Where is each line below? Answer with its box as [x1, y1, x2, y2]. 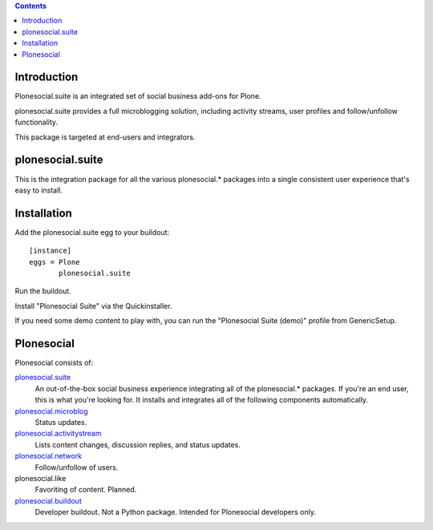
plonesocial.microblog [14, 406, 88, 416]
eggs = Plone [29, 257, 80, 266]
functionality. [14, 117, 59, 127]
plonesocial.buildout [14, 496, 82, 505]
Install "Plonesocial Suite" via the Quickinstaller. [14, 301, 172, 310]
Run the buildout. [14, 286, 71, 296]
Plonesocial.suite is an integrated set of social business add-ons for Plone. [14, 91, 261, 101]
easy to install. [14, 185, 63, 195]
